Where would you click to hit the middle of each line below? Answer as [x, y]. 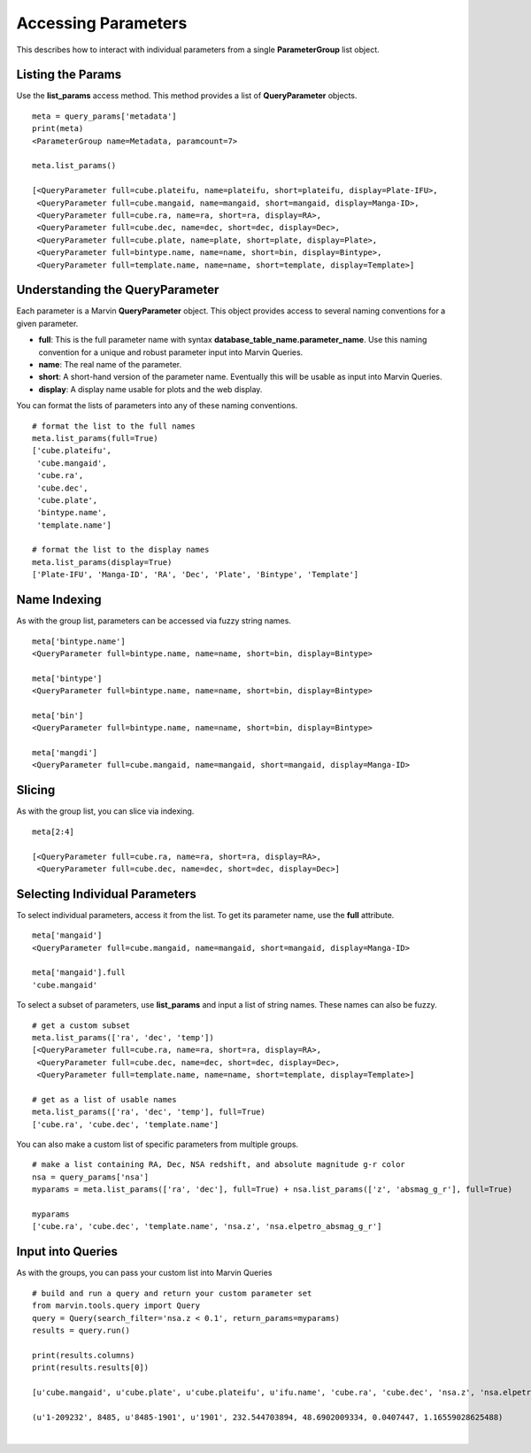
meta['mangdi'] [65, 753]
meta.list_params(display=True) [102, 562]
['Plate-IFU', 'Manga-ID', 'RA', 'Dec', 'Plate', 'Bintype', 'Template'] [196, 575]
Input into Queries [67, 1252]
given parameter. [47, 323]
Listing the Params [69, 75]
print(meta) [58, 129]
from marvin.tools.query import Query [116, 1306]
